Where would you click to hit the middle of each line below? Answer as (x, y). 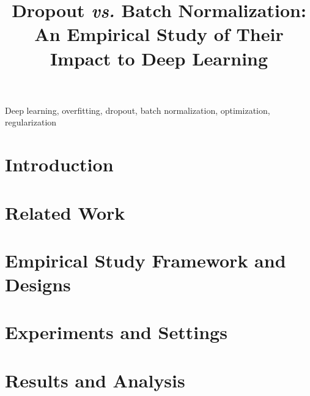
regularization (31, 122)
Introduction (59, 164)
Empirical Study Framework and (146, 260)
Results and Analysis (95, 380)
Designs (38, 284)
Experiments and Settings (116, 332)
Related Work (65, 212)
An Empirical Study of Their (159, 34)
